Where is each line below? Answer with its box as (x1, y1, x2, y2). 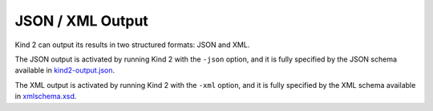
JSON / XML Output (14, 12, 148, 30)
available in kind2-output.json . (14, 65, 115, 75)
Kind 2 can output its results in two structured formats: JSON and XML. (14, 40, 250, 50)
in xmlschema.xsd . (14, 92, 77, 101)
